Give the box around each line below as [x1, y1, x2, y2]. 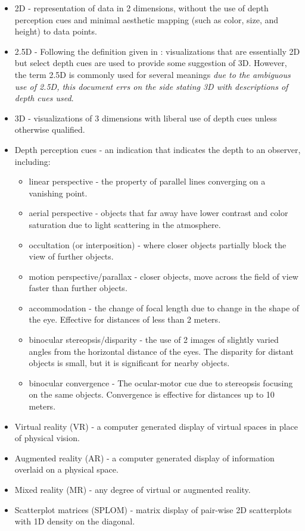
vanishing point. [29, 186, 88, 199]
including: [14, 155, 51, 167]
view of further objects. [29, 250, 114, 263]
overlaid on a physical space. [14, 463, 119, 476]
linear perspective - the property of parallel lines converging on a [29, 175, 266, 188]
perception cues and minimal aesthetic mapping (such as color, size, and [14, 13, 279, 26]
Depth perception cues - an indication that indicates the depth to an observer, [14, 143, 301, 155]
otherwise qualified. [14, 123, 85, 136]
